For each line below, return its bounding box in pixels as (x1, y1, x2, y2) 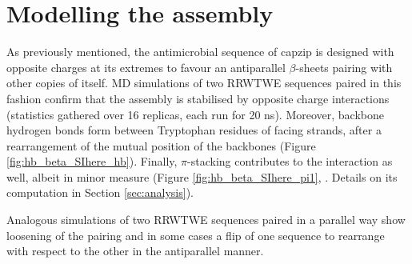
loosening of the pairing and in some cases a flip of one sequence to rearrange (6, 226, 385, 243)
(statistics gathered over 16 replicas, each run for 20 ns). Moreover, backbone (6, 106, 384, 122)
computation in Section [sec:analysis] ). (6, 184, 194, 201)
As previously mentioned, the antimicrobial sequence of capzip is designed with (6, 43, 394, 60)
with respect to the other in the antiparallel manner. (6, 242, 264, 259)
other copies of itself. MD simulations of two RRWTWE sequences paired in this (6, 74, 402, 91)
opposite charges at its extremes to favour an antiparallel (6, 58, 286, 75)
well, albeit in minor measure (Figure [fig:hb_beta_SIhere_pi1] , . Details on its (6, 168, 398, 185)
